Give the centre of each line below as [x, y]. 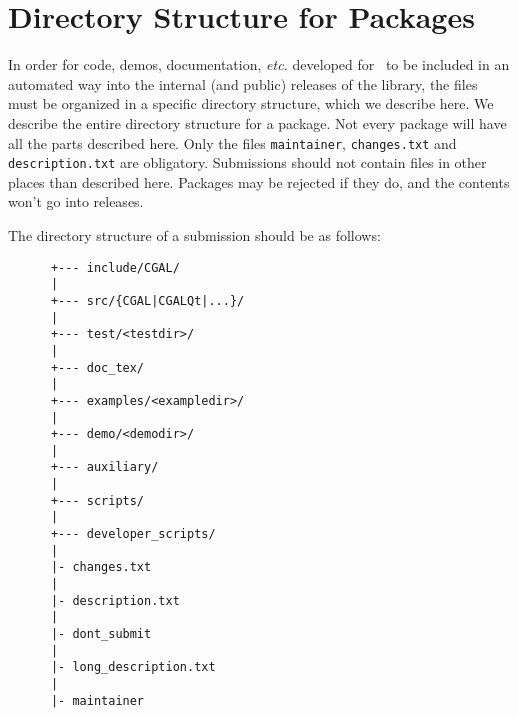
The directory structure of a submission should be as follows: [194, 235]
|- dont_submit [101, 634]
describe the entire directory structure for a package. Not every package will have [257, 122]
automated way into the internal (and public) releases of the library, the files [243, 83]
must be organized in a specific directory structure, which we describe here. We [251, 103]
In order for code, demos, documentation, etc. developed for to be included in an [259, 64]
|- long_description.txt [133, 667]
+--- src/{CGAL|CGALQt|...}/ [147, 300]
